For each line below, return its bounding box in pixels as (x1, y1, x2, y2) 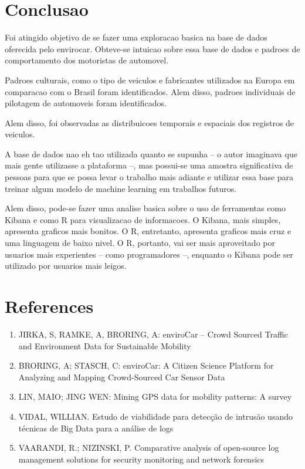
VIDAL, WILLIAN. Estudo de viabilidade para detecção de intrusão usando (18, 410, 293, 422)
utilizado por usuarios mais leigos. (5, 259, 127, 272)
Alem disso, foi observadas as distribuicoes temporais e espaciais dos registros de (5, 116, 294, 129)
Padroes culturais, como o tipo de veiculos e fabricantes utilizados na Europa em (5, 73, 295, 86)
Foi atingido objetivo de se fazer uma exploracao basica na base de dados (5, 31, 267, 43)
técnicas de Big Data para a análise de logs (18, 421, 174, 434)
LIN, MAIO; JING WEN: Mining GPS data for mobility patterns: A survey (18, 390, 292, 403)
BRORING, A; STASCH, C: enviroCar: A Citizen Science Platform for (18, 359, 274, 372)
